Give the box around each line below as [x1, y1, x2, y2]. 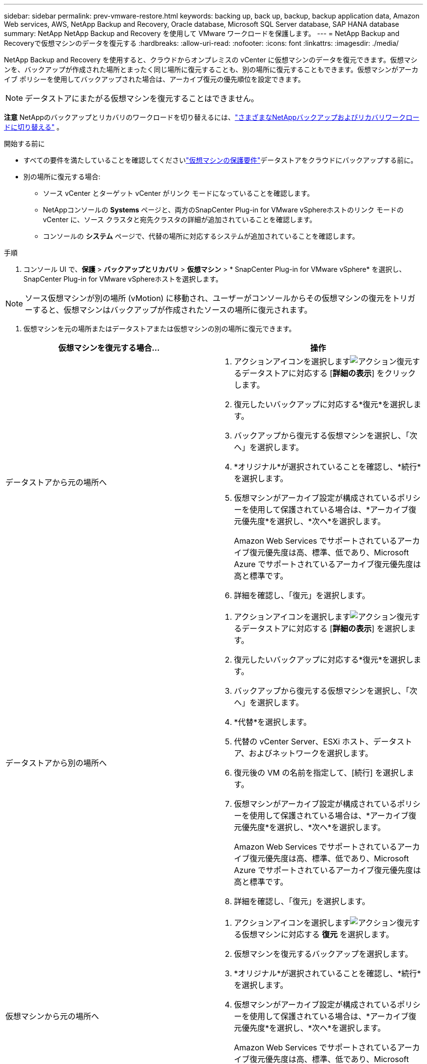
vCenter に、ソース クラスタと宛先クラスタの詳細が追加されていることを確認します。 [43, 215, 316, 224]
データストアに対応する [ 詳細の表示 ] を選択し [242, 624, 408, 633]
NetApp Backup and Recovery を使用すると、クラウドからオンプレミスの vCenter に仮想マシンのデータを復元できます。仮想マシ [4, 56, 418, 64]
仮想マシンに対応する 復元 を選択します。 [242, 930, 394, 939]
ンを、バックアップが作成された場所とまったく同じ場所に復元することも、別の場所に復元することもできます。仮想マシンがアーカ [4, 65, 419, 74]
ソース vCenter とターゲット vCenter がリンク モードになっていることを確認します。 [43, 189, 314, 197]
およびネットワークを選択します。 [249, 748, 373, 758]
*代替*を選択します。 [234, 717, 311, 727]
